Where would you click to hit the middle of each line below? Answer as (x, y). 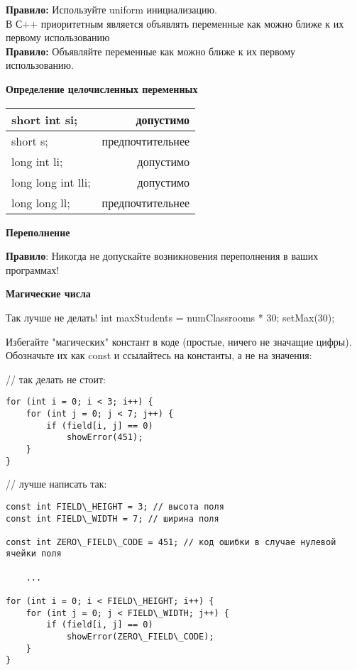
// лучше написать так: (56, 484)
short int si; (45, 119)
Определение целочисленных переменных (102, 88)
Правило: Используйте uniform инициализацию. (111, 9)
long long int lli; (51, 182)
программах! (33, 269)
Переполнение (38, 232)
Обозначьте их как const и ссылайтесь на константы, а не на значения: (159, 355)
